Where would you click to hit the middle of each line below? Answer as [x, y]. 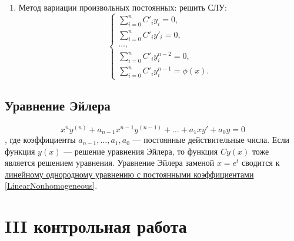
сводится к [261, 163]
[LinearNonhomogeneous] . [51, 185]
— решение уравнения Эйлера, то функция [141, 151]
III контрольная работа [96, 226]
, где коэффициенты [40, 140]
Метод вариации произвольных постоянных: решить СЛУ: [123, 7]
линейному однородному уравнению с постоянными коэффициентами [129, 174]
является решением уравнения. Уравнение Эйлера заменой [110, 163]
